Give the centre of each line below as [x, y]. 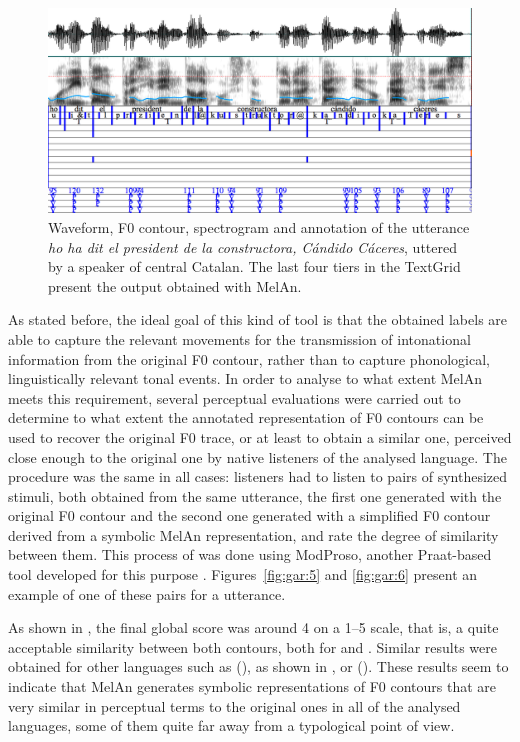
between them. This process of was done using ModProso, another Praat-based [250, 554]
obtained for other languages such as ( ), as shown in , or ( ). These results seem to [258, 666]
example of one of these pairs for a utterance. [147, 593]
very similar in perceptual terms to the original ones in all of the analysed [234, 705]
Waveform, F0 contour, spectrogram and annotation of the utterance [259, 226]
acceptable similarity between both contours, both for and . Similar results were [252, 646]
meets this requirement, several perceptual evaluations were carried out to [234, 397]
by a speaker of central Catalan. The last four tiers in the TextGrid [254, 266]
